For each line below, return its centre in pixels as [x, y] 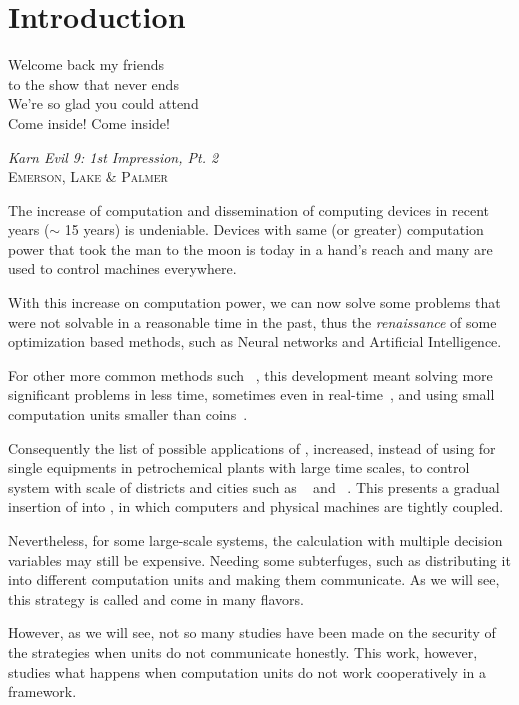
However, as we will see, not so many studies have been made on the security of [252, 632]
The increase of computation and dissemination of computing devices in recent [249, 209]
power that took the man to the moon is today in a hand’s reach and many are [250, 248]
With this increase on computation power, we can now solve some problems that [254, 302]
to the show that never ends [93, 83]
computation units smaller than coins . [128, 414]
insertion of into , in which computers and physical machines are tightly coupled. [256, 506]
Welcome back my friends [86, 64]
